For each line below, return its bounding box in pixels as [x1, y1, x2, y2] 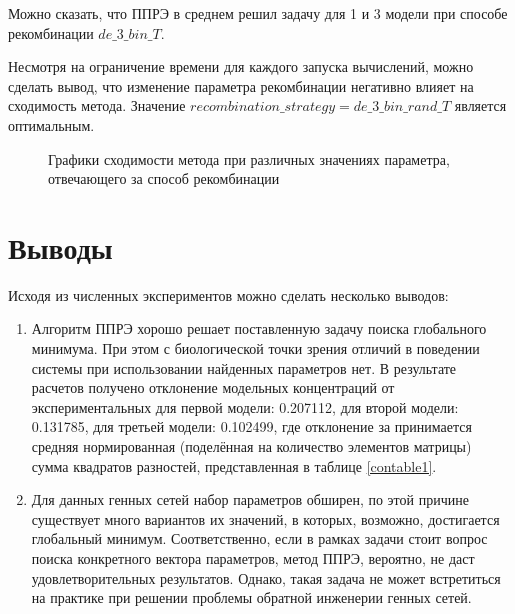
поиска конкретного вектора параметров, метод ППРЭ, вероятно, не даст [31, 548, 475, 568]
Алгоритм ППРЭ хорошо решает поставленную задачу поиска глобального [31, 318, 487, 339]
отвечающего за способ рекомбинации [48, 168, 280, 189]
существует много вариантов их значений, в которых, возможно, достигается [31, 508, 500, 529]
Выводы [8, 226, 113, 267]
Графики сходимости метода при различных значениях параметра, [48, 148, 450, 169]
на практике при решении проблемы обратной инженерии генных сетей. [31, 587, 472, 608]
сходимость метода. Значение [8, 95, 186, 116]
